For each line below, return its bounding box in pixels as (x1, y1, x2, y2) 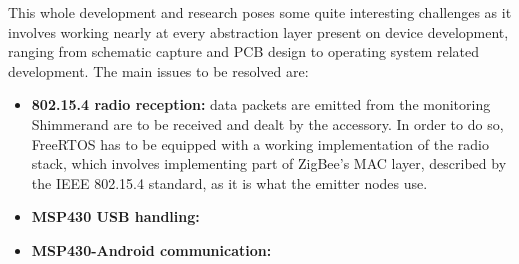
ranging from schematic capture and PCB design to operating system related (8, 41, 480, 62)
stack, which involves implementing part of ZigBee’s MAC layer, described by (31, 153, 507, 174)
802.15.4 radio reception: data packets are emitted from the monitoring (31, 94, 491, 115)
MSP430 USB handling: (31, 206, 200, 227)
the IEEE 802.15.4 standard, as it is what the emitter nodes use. (31, 172, 428, 193)
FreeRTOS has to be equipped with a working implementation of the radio (31, 133, 489, 154)
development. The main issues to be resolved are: (8, 60, 309, 81)
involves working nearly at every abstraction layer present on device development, (8, 21, 509, 42)
